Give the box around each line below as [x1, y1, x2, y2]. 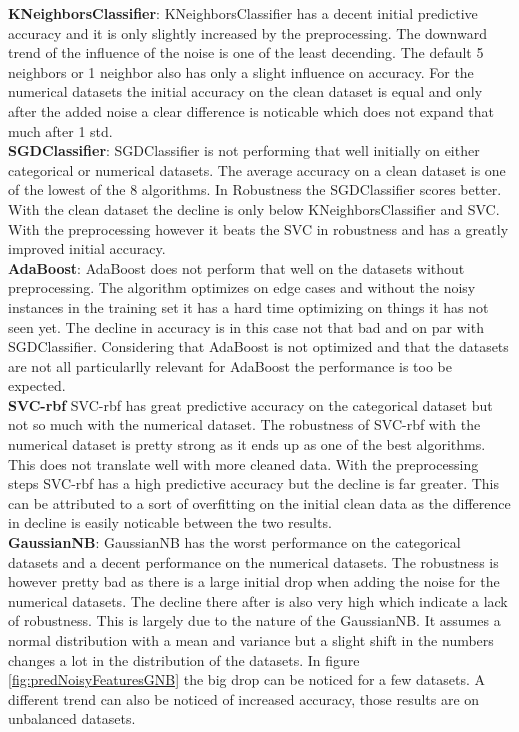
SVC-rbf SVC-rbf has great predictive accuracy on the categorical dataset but [8, 394, 493, 415]
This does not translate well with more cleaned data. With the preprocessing [8, 453, 479, 474]
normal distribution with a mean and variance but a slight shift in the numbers [8, 630, 494, 650]
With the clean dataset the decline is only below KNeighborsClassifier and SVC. [8, 198, 500, 219]
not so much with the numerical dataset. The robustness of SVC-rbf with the [8, 414, 481, 435]
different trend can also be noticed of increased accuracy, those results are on [8, 688, 480, 709]
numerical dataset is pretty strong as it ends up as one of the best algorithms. [8, 434, 486, 455]
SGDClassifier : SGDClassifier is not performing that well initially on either [8, 140, 480, 161]
